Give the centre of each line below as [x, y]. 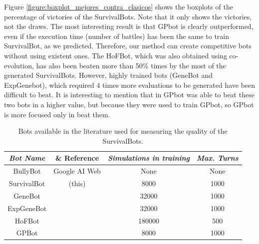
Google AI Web [77, 171]
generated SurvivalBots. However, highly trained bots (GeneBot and [109, 75]
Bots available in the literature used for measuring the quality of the [123, 131]
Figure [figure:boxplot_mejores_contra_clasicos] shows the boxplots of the [119, 6]
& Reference [77, 158]
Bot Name [27, 158]
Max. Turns [218, 158]
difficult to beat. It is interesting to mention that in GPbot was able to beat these [129, 95]
